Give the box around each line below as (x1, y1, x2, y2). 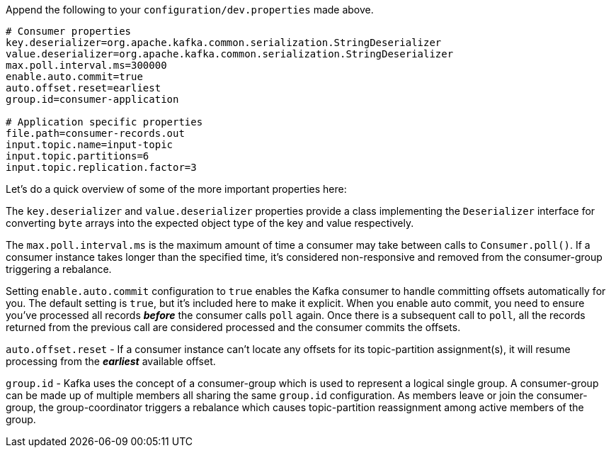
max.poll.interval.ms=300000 (6, 60, 167, 71)
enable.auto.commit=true (6, 71, 143, 82)
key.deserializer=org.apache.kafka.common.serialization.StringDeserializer (6, 37, 442, 48)
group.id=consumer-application (6, 94, 179, 105)
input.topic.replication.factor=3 (6, 162, 197, 173)
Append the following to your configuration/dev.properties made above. (6, 4, 374, 16)
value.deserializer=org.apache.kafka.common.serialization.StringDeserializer (6, 48, 454, 60)
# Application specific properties (6, 116, 203, 128)
